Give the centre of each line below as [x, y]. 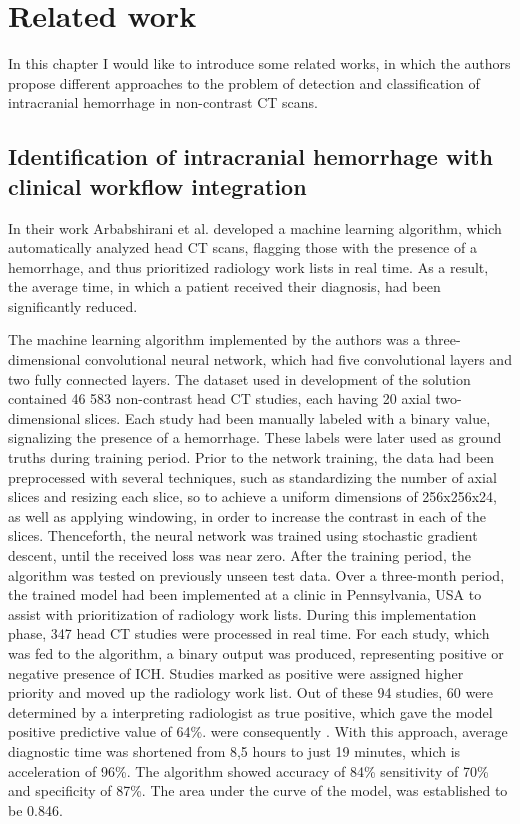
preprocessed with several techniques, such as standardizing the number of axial [252, 476]
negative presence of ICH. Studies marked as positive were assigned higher [236, 672]
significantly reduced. [73, 305]
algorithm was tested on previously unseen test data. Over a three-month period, [256, 574]
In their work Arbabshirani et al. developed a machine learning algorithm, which [255, 227]
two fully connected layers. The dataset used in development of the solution [239, 378]
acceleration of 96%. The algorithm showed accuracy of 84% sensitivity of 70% [248, 770]
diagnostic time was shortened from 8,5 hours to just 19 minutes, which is [234, 750]
